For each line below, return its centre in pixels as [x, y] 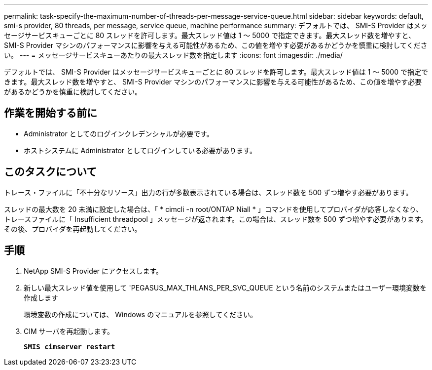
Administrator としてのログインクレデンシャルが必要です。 [119, 133]
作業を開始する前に [51, 113]
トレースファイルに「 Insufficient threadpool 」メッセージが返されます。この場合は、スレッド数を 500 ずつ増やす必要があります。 [216, 219]
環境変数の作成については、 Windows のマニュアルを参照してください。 [140, 314]
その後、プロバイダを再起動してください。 [73, 229]
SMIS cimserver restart [70, 347]
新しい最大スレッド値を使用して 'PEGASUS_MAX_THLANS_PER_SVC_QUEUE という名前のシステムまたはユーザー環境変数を [225, 288]
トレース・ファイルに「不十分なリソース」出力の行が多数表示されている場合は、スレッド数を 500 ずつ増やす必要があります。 [208, 192]
